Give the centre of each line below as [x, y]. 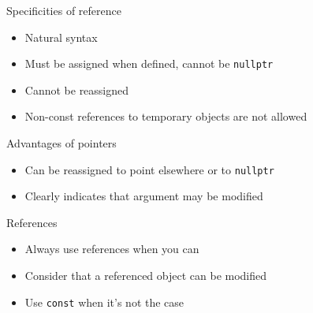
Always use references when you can [112, 249]
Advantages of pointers [61, 143]
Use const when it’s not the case [104, 302]
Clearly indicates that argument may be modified [144, 196]
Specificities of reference [64, 10]
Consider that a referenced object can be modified [146, 276]
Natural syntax [61, 37]
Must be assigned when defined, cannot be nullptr [149, 63]
